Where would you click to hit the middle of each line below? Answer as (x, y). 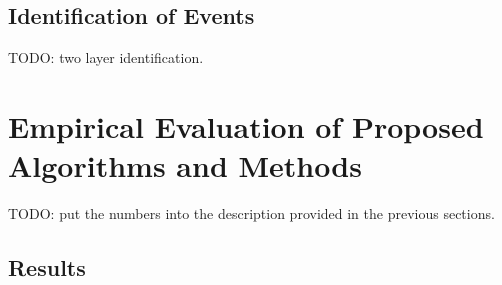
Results (47, 267)
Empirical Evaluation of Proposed (246, 125)
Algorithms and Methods (185, 165)
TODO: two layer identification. (106, 57)
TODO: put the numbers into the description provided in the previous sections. (251, 213)
